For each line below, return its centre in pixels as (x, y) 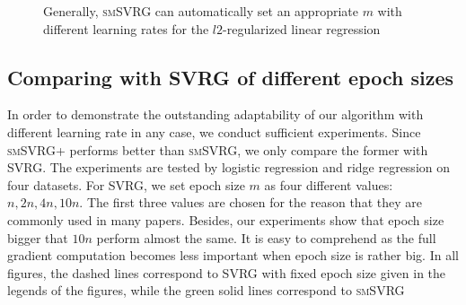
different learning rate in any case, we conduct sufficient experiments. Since (214, 131)
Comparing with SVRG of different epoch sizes (231, 77)
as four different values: (329, 184)
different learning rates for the (126, 28)
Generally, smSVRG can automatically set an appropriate (201, 11)
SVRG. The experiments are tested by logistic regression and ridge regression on (229, 167)
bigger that (38, 237)
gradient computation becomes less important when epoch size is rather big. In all (233, 255)
